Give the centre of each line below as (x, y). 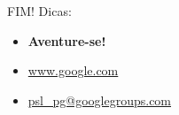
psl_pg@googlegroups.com (100, 100)
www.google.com (73, 70)
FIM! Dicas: (39, 11)
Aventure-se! (67, 40)
